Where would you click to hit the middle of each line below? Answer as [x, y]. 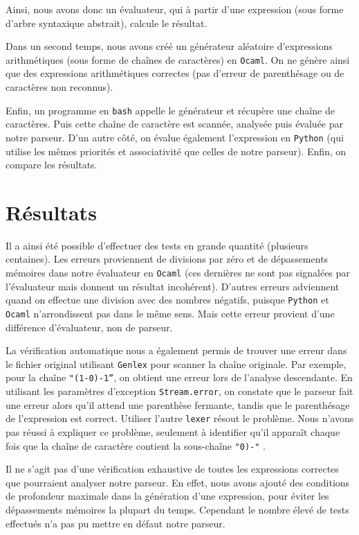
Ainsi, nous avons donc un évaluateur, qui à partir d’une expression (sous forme [175, 9]
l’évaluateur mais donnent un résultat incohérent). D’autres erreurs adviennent [173, 286]
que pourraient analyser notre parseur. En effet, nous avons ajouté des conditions [178, 482]
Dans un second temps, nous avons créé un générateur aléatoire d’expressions [169, 46]
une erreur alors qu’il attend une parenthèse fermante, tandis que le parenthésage [178, 404]
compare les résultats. [52, 165]
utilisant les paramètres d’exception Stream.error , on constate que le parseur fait [179, 391]
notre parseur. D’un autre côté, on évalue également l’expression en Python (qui [175, 137]
